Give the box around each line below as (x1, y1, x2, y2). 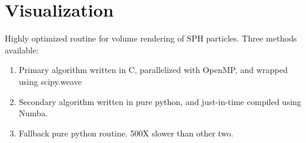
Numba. (18, 107, 48, 119)
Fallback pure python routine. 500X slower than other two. (18, 126, 233, 139)
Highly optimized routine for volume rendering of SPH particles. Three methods (5, 32, 297, 45)
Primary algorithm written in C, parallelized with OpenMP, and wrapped (18, 63, 288, 76)
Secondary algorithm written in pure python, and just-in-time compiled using (18, 95, 301, 107)
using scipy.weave (18, 75, 82, 87)
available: (5, 43, 39, 56)
